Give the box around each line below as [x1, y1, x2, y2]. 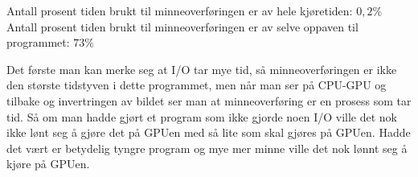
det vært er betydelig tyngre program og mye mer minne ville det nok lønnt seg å [6, 139, 408, 156]
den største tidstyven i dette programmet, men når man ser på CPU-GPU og [6, 76, 387, 93]
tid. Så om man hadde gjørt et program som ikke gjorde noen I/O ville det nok [6, 108, 397, 125]
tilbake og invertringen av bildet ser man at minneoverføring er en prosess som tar [6, 92, 412, 109]
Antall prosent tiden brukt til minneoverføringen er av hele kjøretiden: [6, 2, 353, 19]
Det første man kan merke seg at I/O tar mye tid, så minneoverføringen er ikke [6, 60, 397, 77]
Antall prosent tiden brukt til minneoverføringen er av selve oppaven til [6, 18, 359, 35]
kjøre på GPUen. [6, 155, 90, 172]
